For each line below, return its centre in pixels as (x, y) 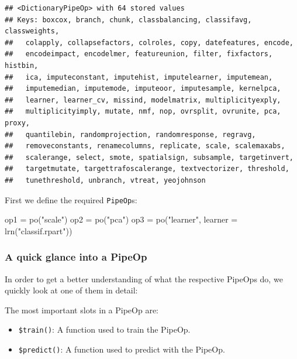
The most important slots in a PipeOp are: (82, 310)
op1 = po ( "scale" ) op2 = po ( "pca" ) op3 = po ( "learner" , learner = (121, 219)
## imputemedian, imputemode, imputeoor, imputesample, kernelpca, (143, 89)
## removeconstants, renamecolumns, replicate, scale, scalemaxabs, (145, 146)
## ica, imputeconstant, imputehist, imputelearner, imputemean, (139, 77)
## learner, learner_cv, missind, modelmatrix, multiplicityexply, (143, 100)
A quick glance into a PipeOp (76, 257)
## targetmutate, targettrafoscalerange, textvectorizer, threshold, (147, 169)
